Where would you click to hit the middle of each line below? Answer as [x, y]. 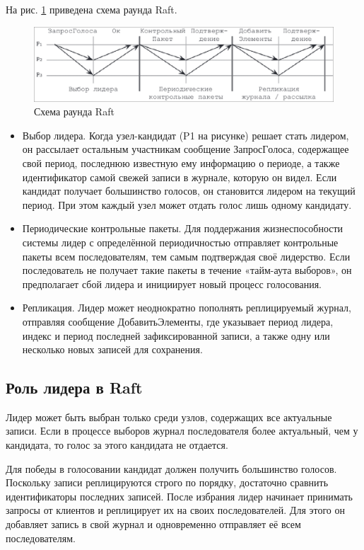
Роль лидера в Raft [74, 388]
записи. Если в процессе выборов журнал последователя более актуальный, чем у [182, 431]
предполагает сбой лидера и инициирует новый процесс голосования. [172, 283]
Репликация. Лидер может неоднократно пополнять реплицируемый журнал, [187, 308]
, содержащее [320, 149]
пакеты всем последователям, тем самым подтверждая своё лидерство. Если [186, 256]
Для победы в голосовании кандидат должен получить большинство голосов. [171, 468]
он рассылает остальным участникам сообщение [126, 149]
